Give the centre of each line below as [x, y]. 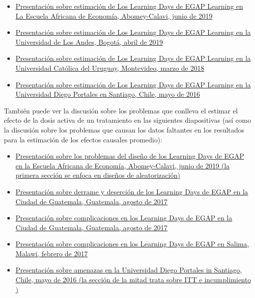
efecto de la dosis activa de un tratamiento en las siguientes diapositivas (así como [128, 120]
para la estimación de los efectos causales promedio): [83, 139]
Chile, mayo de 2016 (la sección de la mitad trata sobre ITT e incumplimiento [133, 280]
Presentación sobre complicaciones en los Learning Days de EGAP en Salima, [132, 244]
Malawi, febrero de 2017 [52, 253]
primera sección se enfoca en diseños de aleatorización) [98, 175]
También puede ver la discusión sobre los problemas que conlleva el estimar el [121, 110]
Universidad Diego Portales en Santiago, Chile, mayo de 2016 [108, 94]
